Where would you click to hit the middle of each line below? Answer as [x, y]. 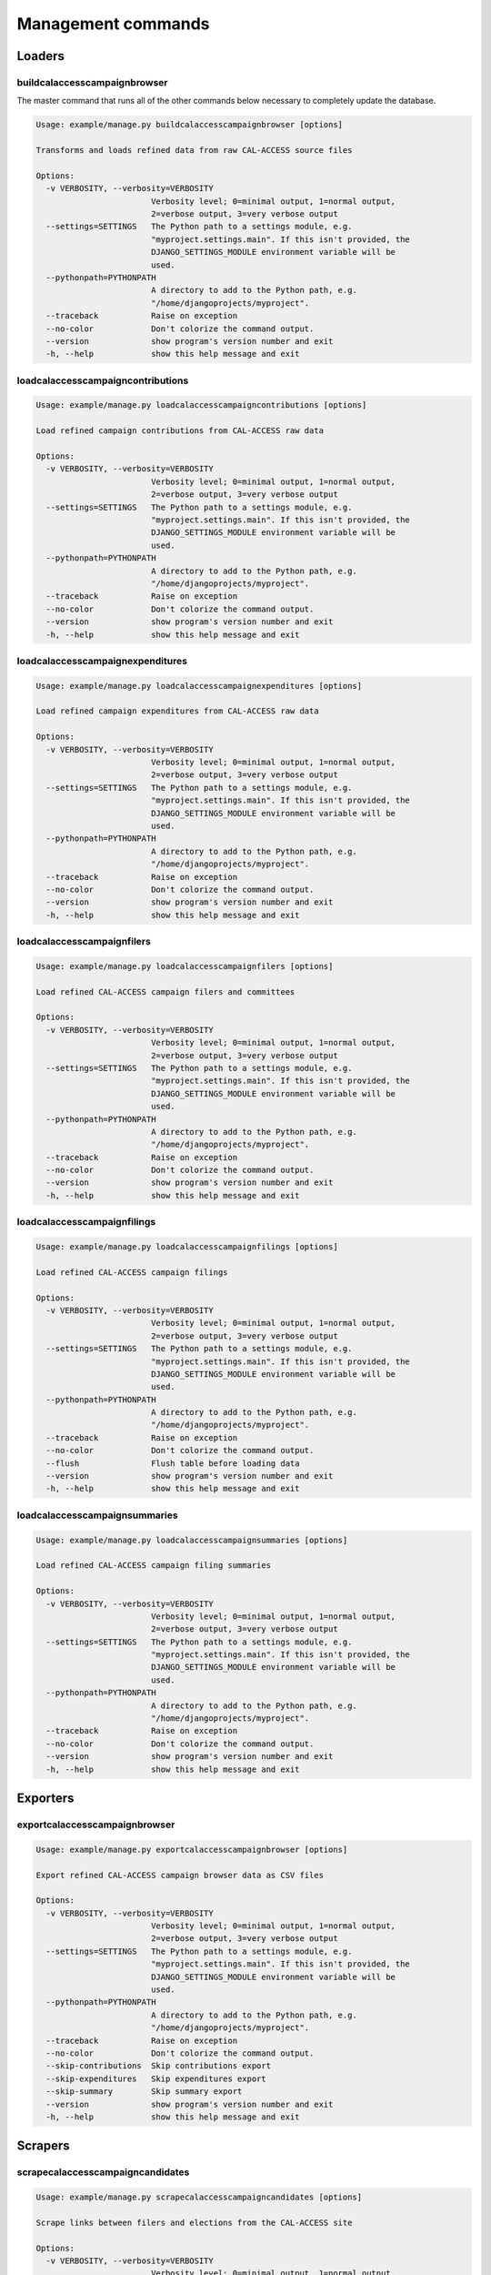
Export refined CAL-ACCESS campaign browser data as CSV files [180, 1875]
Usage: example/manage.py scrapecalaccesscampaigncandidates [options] [199, 2197]
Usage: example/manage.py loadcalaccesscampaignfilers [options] [185, 966]
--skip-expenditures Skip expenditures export [156, 2078]
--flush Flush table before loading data [173, 1463]
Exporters [45, 1798]
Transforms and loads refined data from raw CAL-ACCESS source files [194, 151]
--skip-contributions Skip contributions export [159, 2066]
